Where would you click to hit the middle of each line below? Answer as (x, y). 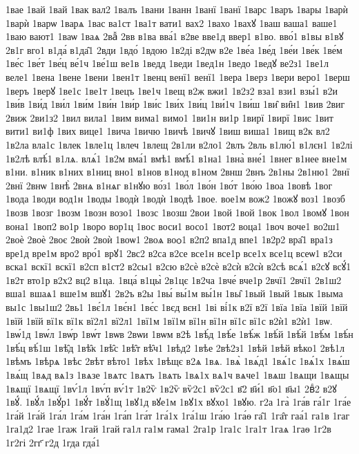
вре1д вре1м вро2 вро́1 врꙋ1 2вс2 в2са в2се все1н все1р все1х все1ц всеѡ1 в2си (174, 253)
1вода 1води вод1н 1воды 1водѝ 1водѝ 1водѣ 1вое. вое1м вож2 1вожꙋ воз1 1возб (175, 199)
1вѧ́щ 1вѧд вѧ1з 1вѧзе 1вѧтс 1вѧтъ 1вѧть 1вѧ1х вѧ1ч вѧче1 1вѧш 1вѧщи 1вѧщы (177, 375)
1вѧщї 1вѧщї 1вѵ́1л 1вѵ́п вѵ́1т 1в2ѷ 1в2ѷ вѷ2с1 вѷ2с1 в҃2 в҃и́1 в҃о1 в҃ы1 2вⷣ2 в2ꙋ (171, 388)
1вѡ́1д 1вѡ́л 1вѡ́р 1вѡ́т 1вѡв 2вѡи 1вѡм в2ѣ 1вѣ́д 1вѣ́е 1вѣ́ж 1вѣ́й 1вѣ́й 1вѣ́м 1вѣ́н (179, 334)
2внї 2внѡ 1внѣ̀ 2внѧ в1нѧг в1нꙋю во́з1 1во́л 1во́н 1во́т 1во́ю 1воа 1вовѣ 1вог (169, 185)
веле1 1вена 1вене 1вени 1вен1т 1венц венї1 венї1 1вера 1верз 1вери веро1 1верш (178, 76)
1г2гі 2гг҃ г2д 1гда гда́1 (53, 442)
